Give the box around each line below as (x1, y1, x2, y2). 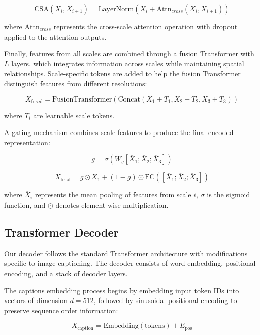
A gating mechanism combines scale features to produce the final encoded (4, 127, 234, 138)
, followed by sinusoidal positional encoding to (93, 295, 237, 306)
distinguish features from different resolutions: (4, 78, 147, 88)
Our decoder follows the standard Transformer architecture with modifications (4, 248, 248, 258)
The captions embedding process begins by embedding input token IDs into (4, 285, 239, 295)
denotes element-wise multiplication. (55, 199, 169, 210)
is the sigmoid (207, 189, 250, 200)
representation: (4, 137, 50, 147)
